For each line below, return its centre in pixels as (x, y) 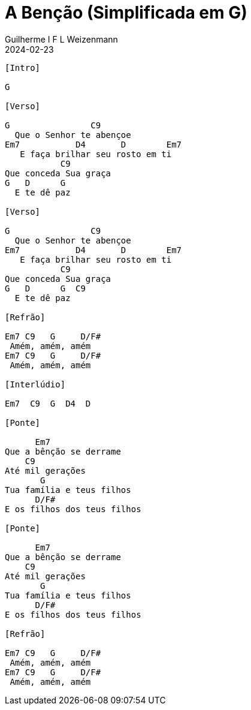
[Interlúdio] (35, 384)
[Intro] (23, 67)
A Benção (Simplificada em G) (126, 13)
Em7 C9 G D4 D (48, 403)
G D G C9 (45, 288)
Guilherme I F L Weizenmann (61, 39)
